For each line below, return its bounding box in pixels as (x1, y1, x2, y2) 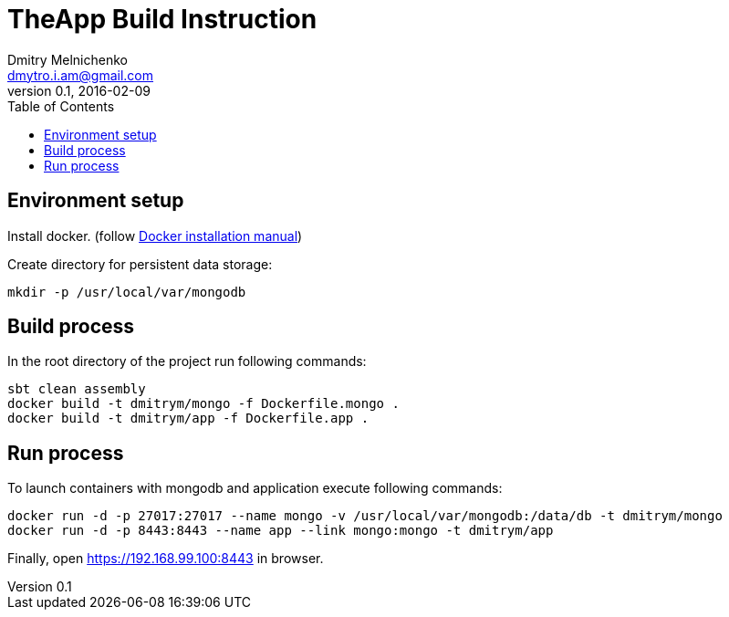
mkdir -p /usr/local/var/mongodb (7, 284, 246, 299)
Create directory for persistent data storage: (7, 256, 273, 272)
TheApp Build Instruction (7, 4, 318, 35)
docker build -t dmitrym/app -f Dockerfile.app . (7, 411, 370, 426)
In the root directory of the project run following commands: (7, 353, 367, 370)
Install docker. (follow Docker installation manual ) (7, 227, 303, 244)
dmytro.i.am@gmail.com (7, 67, 154, 83)
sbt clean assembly (7, 382, 146, 397)
